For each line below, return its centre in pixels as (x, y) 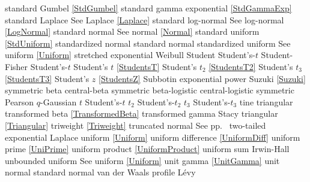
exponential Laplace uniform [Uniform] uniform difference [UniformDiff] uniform (153, 137)
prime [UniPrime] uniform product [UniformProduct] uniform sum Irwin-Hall (147, 149)
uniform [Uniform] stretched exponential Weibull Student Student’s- (130, 55)
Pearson (20, 101)
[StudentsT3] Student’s (47, 78)
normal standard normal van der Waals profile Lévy (100, 172)
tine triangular (266, 101)
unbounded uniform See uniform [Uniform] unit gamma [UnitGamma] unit (142, 160)
